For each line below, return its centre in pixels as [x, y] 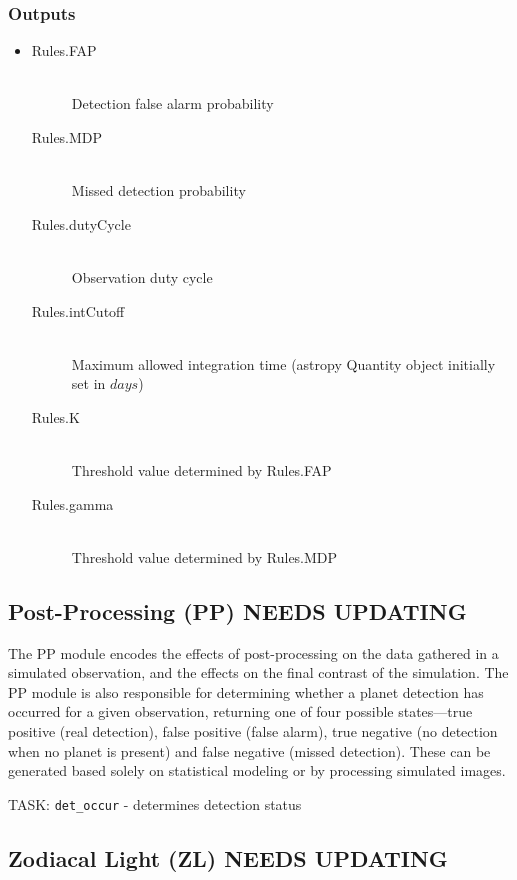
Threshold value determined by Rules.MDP [204, 556]
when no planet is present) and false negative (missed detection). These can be [249, 750]
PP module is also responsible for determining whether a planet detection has [246, 691]
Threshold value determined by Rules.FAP [201, 470]
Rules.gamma [72, 503]
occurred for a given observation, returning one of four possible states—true [240, 711]
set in [88, 383]
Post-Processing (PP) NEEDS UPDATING [237, 610]
